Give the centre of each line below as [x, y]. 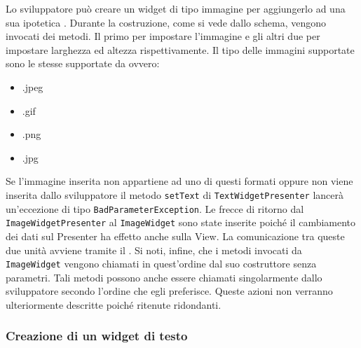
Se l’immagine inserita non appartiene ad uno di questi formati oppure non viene [179, 181]
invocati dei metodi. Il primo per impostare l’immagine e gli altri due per [163, 36]
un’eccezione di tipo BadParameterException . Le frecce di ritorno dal [155, 208]
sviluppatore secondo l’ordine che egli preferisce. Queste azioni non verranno [169, 291]
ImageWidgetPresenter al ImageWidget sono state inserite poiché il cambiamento [181, 222]
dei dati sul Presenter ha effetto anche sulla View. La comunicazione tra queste [175, 236]
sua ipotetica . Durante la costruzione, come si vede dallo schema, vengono [166, 22]
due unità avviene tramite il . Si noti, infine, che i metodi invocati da [154, 250]
